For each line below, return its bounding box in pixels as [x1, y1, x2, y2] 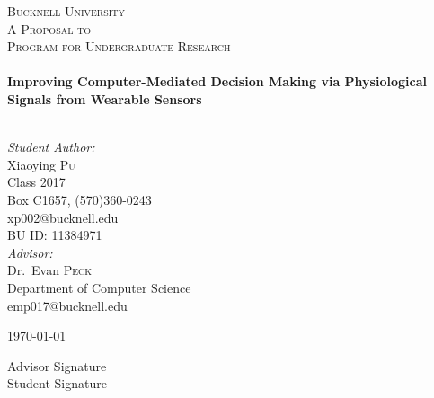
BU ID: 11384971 [7, 226, 102, 244]
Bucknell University [7, 2, 126, 20]
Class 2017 [7, 172, 66, 191]
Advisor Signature [7, 356, 107, 375]
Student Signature [7, 374, 107, 393]
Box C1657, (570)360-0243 [7, 190, 152, 208]
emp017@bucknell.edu [7, 296, 128, 314]
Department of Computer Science [7, 278, 191, 296]
